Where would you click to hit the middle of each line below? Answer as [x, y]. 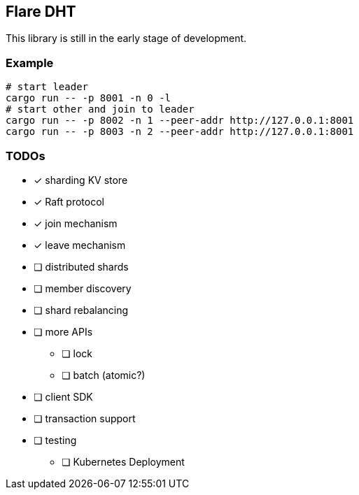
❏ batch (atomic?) [104, 375]
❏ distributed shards [81, 266]
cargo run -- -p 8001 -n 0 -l [89, 98]
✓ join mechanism [76, 223]
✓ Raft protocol [69, 201]
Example [30, 63]
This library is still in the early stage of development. [126, 38]
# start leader [47, 87]
